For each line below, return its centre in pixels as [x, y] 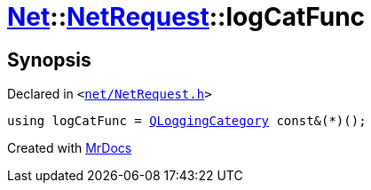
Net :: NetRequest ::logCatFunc [186, 17]
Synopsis [49, 59]
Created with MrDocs [70, 148]
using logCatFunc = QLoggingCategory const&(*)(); [187, 121]
